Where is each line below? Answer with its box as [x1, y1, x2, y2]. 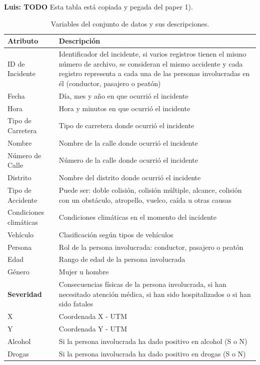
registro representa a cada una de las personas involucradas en [58, 68, 250, 79]
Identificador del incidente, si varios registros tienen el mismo [58, 49, 246, 59]
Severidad [7, 288, 42, 299]
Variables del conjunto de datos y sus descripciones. [50, 18, 209, 29]
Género [7, 266, 29, 277]
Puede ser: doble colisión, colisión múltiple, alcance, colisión [58, 184, 242, 195]
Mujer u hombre [58, 266, 109, 277]
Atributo [7, 36, 38, 46]
